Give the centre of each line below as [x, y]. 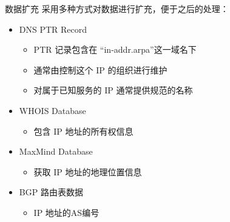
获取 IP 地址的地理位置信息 [88, 171]
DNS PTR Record [53, 29]
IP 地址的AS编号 [66, 212]
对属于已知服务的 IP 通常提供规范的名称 [113, 90]
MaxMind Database [56, 151]
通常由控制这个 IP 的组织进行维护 [100, 69]
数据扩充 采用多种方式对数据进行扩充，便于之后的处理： [117, 8]
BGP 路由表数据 [51, 192]
